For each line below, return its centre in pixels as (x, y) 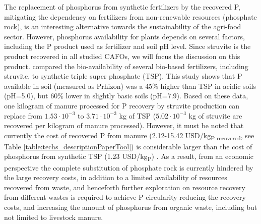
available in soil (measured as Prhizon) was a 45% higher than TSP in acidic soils (130, 86)
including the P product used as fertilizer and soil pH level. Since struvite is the (127, 46)
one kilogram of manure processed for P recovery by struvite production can (122, 105)
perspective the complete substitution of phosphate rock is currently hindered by (129, 167)
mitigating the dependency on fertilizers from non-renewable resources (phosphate (130, 16)
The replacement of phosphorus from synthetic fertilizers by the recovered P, (122, 7)
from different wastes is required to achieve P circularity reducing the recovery (125, 197)
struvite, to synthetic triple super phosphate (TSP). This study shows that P (123, 76)
